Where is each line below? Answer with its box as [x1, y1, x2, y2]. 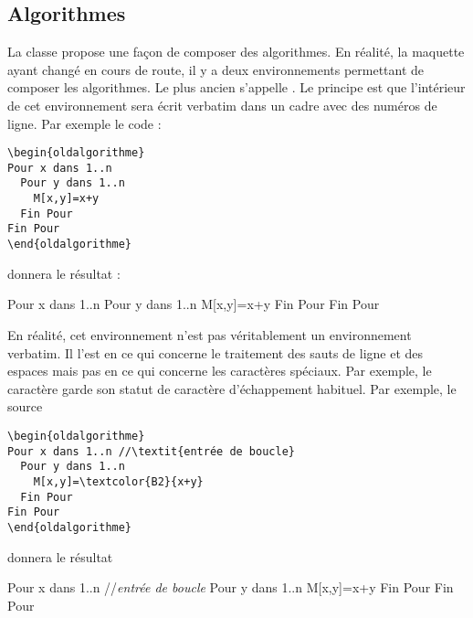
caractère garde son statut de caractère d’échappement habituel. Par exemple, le [7, 378, 457, 398]
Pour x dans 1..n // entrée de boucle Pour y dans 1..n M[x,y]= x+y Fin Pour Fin [7, 578, 454, 597]
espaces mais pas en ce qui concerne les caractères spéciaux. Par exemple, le [7, 361, 432, 380]
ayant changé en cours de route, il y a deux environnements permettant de [7, 59, 425, 79]
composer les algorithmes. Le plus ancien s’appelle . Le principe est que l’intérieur [7, 78, 466, 97]
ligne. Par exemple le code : [7, 113, 162, 133]
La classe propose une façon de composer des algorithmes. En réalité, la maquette [7, 42, 465, 61]
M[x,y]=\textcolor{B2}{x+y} [33, 474, 204, 488]
